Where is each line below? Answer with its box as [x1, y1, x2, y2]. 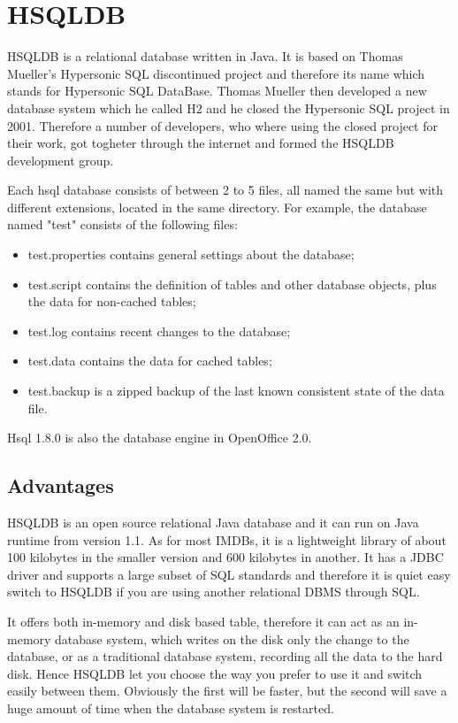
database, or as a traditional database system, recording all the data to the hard [7, 647, 443, 665]
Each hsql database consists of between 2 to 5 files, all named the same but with [7, 181, 444, 199]
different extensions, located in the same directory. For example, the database [7, 197, 427, 216]
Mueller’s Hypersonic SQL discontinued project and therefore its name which [7, 64, 425, 82]
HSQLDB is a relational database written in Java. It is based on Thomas [7, 47, 403, 65]
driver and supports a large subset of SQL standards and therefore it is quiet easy [7, 565, 451, 583]
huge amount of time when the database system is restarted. [7, 698, 334, 717]
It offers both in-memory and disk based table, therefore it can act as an [7, 611, 400, 630]
